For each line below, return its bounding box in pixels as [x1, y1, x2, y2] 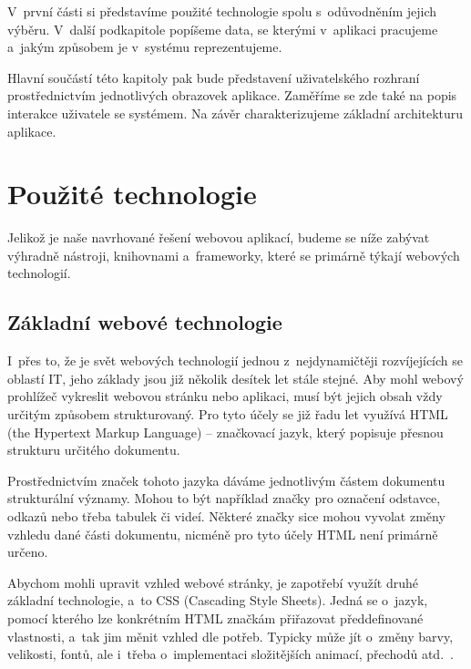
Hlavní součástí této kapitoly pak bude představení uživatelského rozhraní [7, 67, 420, 87]
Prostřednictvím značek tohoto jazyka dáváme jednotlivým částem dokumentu [7, 470, 445, 489]
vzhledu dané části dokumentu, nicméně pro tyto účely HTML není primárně [7, 524, 438, 543]
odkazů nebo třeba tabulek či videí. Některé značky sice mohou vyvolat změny [7, 507, 445, 526]
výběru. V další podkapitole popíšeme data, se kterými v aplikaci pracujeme [7, 19, 438, 38]
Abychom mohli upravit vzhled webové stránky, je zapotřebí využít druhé [7, 572, 418, 592]
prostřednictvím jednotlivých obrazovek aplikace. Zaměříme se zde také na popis [7, 86, 457, 105]
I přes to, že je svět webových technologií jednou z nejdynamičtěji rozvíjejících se [7, 351, 463, 370]
